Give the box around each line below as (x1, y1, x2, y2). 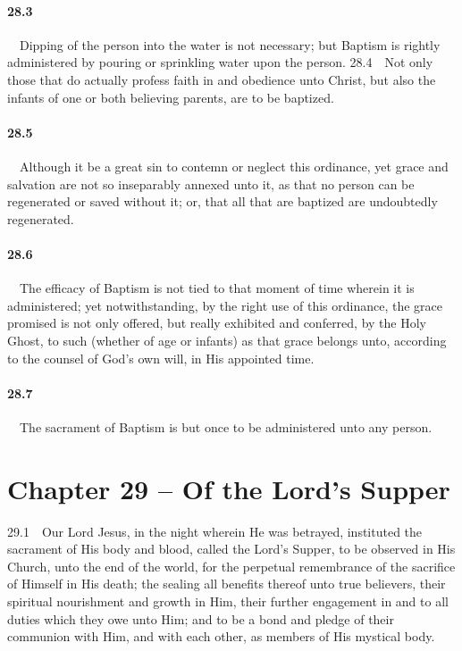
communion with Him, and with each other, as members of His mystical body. (7, 627, 435, 646)
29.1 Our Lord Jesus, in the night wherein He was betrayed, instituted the (7, 522, 423, 540)
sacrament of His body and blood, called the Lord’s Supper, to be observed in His (7, 539, 456, 558)
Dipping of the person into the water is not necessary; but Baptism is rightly (19, 35, 441, 54)
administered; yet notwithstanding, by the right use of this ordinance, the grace (7, 296, 442, 314)
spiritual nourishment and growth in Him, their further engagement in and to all (7, 592, 449, 610)
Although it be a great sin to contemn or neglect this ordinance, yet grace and (19, 156, 449, 175)
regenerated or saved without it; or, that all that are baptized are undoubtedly (7, 192, 438, 211)
